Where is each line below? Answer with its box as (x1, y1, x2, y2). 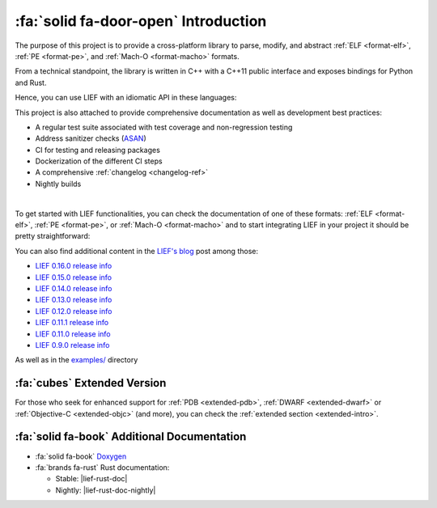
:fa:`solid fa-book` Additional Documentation (15, 430, 247, 444)
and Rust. (15, 78, 47, 87)
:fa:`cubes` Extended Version (15, 376, 167, 390)
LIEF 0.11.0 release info (35, 328, 111, 339)
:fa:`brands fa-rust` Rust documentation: (35, 462, 170, 472)
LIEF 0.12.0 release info (35, 306, 112, 315)
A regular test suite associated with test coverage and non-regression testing (35, 122, 293, 132)
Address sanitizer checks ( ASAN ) (35, 133, 147, 143)
